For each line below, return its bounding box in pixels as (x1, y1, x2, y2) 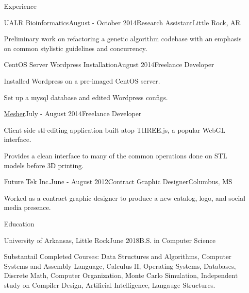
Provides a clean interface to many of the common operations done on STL (4, 150, 228, 160)
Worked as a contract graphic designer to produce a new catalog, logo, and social (4, 192, 246, 203)
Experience (4, 1, 37, 11)
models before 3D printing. (4, 160, 84, 170)
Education (4, 218, 34, 228)
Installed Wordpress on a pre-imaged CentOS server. (4, 75, 160, 86)
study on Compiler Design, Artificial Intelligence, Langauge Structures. (4, 279, 216, 290)
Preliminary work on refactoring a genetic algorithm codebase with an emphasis (4, 34, 242, 44)
